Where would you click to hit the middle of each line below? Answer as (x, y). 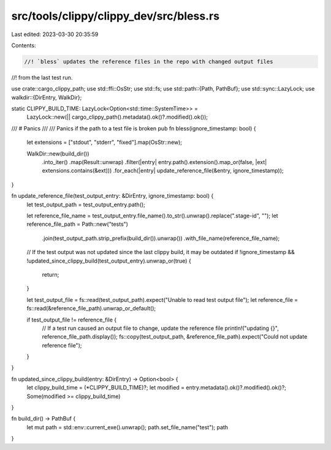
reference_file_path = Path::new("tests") (78, 224)
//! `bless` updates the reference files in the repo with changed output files (149, 62)
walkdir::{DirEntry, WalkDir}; (47, 97)
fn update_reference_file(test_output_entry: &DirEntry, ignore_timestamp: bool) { (112, 196)
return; (51, 274)
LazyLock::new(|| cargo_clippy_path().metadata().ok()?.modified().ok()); (117, 117)
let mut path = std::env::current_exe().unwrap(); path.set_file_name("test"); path (127, 427)
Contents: (24, 45)
